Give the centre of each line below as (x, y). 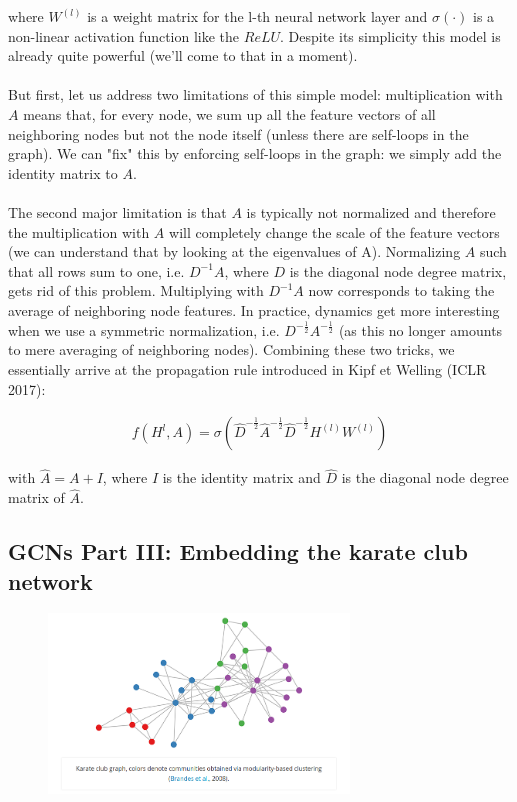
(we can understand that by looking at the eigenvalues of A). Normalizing (234, 251)
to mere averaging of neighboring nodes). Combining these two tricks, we (231, 349)
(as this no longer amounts (420, 329)
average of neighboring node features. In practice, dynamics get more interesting (254, 309)
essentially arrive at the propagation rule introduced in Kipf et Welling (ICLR (247, 369)
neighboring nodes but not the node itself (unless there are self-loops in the (238, 133)
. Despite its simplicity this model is (390, 35)
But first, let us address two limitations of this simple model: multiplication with (255, 94)
